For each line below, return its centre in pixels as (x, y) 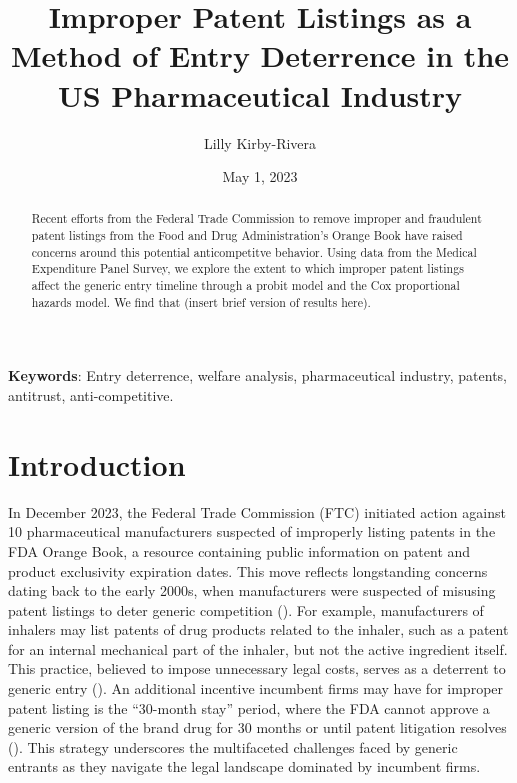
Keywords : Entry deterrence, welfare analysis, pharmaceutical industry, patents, (257, 375)
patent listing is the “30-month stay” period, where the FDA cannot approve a (249, 707)
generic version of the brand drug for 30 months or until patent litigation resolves (257, 727)
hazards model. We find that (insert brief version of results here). (201, 301)
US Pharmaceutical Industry (260, 94)
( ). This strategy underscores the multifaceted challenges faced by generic (233, 746)
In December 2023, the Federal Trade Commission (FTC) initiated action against (257, 511)
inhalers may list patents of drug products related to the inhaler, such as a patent (258, 629)
